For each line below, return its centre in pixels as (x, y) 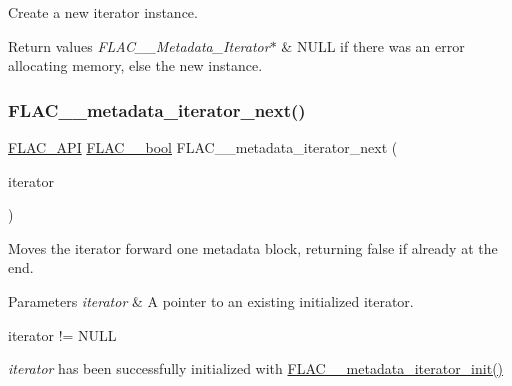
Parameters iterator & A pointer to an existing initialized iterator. (211, 300)
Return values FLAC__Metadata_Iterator (139, 45)
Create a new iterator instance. (103, 12)
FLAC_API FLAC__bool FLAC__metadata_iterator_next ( (203, 147)
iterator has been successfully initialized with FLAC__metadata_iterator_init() (256, 368)
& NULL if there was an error (373, 45)
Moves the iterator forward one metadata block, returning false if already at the (253, 247)
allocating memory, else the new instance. (135, 65)
